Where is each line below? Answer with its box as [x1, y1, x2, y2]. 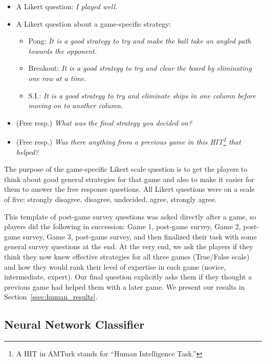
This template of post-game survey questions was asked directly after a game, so [4, 211, 256, 222]
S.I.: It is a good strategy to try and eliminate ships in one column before [28, 90, 256, 100]
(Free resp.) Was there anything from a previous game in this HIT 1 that [16, 135, 241, 147]
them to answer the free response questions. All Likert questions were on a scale [4, 184, 255, 194]
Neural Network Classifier [4, 316, 145, 332]
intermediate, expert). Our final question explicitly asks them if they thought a [4, 271, 252, 282]
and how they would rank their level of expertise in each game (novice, [4, 261, 226, 272]
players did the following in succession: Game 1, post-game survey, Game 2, [4, 221, 241, 232]
